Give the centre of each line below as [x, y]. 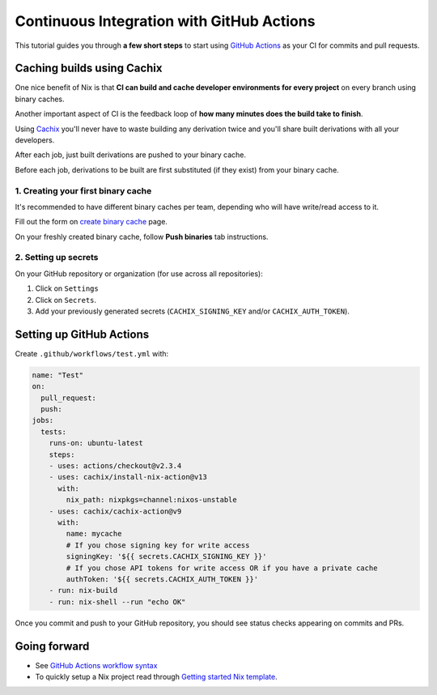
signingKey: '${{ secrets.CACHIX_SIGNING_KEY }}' [166, 556]
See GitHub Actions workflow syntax [96, 665]
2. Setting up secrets [57, 258]
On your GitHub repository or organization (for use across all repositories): [139, 273]
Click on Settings [67, 288]
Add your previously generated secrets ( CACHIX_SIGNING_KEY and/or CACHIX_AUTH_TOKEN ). [192, 311]
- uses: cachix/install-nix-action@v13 [128, 477]
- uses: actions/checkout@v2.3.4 [115, 466]
